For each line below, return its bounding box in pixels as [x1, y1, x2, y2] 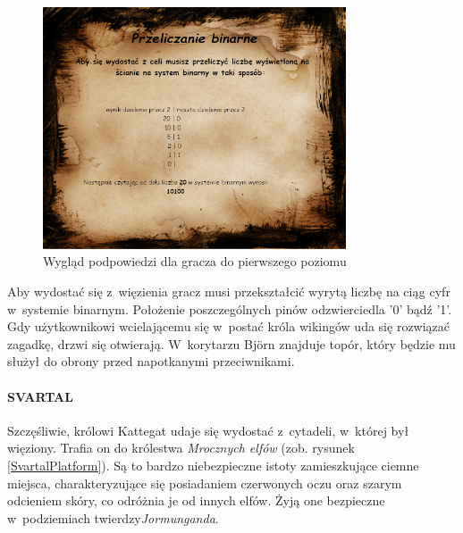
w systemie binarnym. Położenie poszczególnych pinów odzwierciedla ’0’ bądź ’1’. [7, 299, 452, 318]
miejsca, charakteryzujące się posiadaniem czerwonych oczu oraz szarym [7, 473, 402, 492]
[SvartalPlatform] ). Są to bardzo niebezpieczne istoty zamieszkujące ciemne [7, 455, 419, 474]
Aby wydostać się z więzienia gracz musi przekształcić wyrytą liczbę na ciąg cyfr [7, 281, 450, 300]
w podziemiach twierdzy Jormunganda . [7, 508, 219, 527]
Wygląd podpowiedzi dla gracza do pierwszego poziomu [43, 252, 347, 271]
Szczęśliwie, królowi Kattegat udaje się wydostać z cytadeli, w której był [7, 421, 409, 439]
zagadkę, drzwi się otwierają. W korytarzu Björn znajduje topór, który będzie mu [7, 334, 456, 353]
